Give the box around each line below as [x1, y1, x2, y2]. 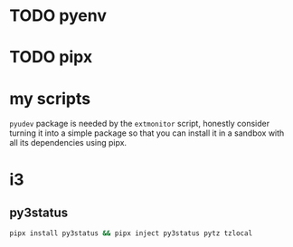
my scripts [9, 88, 91, 109]
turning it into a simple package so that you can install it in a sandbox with [9, 128, 285, 138]
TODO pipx [9, 47, 93, 68]
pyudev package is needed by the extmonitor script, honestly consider [9, 119, 269, 129]
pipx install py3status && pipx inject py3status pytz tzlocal [9, 229, 253, 238]
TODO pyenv [9, 5, 107, 26]
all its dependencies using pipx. [9, 138, 128, 148]
